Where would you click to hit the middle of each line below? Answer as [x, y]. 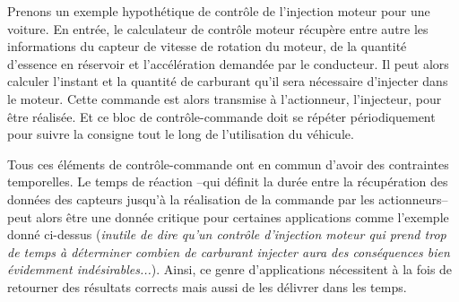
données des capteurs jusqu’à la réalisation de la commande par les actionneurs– [228, 198]
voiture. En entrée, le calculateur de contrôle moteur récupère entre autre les [218, 28]
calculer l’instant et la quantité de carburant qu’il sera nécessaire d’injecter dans [228, 81]
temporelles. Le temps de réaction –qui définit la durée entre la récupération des [228, 181]
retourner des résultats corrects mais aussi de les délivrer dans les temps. [207, 286]
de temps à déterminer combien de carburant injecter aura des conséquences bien [229, 251]
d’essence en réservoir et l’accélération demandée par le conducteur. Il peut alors [228, 63]
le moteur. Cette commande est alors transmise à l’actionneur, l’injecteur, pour [225, 98]
